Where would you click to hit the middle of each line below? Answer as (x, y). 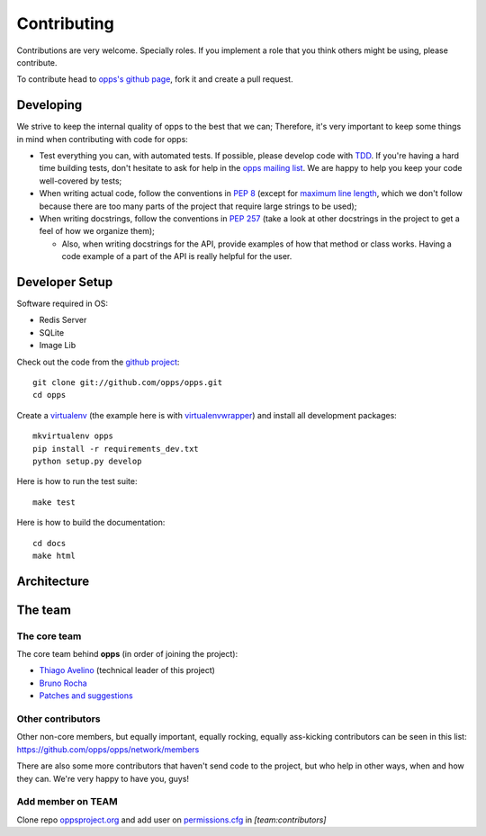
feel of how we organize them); (97, 231)
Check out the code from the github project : (98, 362)
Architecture (53, 581)
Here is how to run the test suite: (77, 481)
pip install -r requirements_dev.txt (116, 449)
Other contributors (58, 719)
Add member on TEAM (67, 802)
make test (54, 502)
